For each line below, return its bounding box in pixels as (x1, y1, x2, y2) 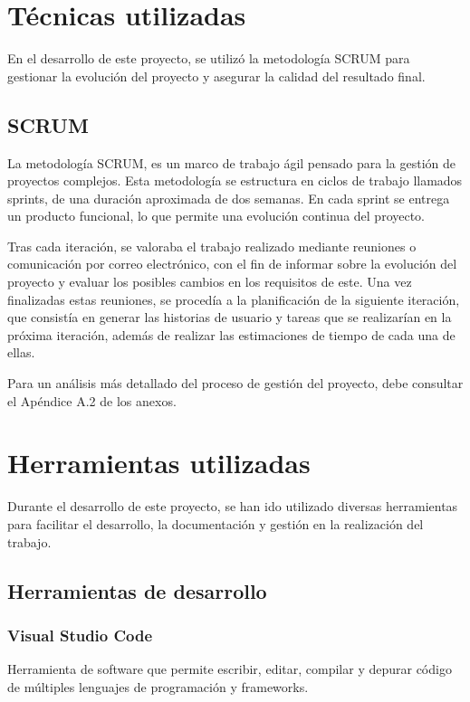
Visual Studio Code (7, 623, 153, 646)
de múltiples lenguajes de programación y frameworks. (7, 677, 309, 696)
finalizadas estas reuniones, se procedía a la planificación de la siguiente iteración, (7, 289, 460, 308)
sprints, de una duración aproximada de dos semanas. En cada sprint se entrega (7, 188, 450, 207)
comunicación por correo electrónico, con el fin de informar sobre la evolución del (7, 254, 457, 273)
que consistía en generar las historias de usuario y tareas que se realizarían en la (7, 308, 452, 327)
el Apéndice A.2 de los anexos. (7, 391, 177, 410)
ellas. (7, 343, 35, 362)
